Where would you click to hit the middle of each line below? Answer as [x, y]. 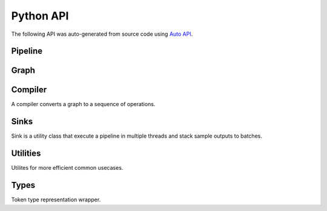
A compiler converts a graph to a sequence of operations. [83, 104]
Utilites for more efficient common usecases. [67, 168]
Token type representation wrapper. [56, 199]
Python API [40, 16]
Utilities [26, 154]
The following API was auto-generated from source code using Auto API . [102, 34]
